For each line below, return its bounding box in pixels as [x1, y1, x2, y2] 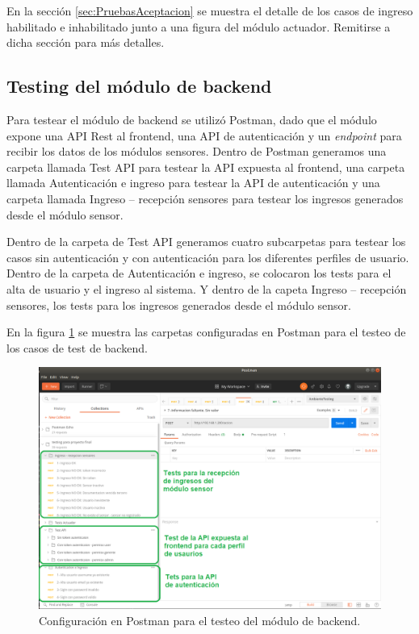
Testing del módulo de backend [6, 73, 272, 98]
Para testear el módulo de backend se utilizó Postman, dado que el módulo [6, 111, 377, 127]
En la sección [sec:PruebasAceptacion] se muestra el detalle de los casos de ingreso [6, 2, 413, 19]
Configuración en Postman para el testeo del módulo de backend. [39, 611, 361, 628]
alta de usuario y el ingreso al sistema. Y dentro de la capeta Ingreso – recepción [6, 280, 407, 297]
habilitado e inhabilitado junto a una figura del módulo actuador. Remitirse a [6, 18, 391, 35]
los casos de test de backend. [6, 339, 148, 356]
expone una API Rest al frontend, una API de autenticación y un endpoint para [6, 127, 402, 144]
